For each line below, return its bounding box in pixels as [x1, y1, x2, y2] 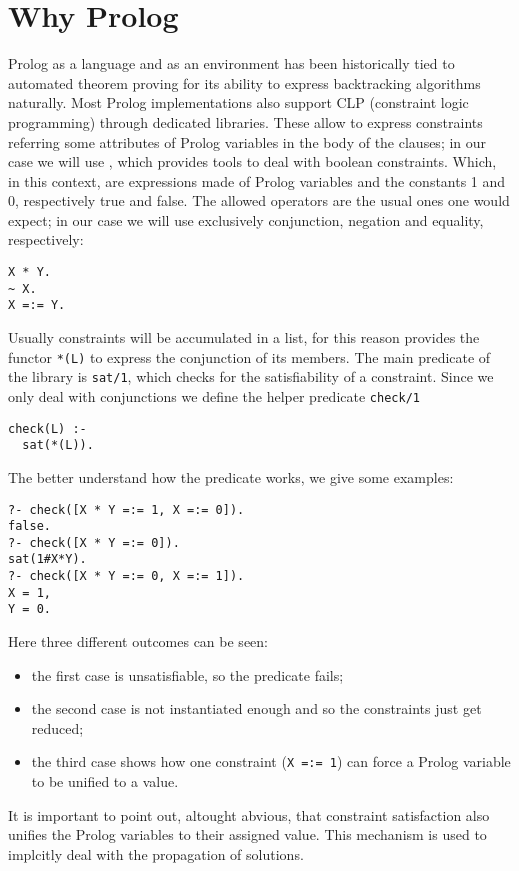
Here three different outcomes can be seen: [8, 631, 268, 652]
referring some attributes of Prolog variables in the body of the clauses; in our [8, 131, 487, 152]
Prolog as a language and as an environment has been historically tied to [8, 53, 455, 74]
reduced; [31, 717, 84, 738]
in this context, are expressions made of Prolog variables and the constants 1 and [8, 170, 506, 191]
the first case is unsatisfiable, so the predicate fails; [31, 664, 344, 685]
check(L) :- [8, 421, 87, 436]
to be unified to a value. [31, 771, 179, 792]
